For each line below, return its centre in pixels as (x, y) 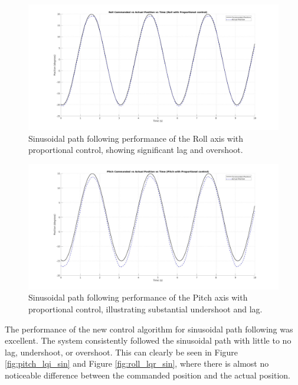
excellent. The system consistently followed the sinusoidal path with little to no (148, 340)
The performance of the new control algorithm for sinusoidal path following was (149, 329)
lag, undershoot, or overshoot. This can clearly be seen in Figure (122, 352)
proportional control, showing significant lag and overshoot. (136, 150)
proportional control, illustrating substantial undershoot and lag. (145, 309)
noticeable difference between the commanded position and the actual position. (148, 375)
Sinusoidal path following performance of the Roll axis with (136, 138)
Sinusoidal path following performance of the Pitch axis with (138, 297)
